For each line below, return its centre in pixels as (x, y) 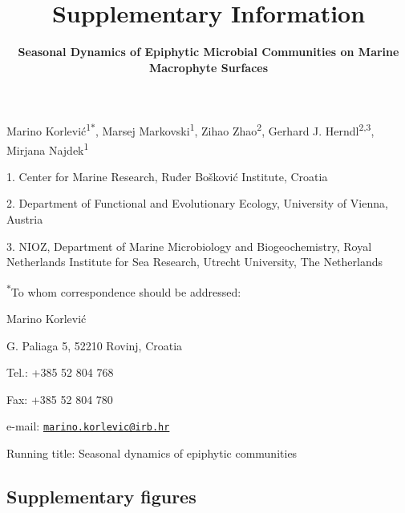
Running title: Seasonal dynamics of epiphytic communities (152, 453)
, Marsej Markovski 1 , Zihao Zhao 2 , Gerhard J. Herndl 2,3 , (235, 129)
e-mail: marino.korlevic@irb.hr (88, 426)
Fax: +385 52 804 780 (60, 399)
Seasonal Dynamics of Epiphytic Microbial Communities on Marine (209, 52)
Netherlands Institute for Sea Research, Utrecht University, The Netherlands (195, 262)
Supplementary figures (101, 497)
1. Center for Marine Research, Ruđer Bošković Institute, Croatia (167, 176)
